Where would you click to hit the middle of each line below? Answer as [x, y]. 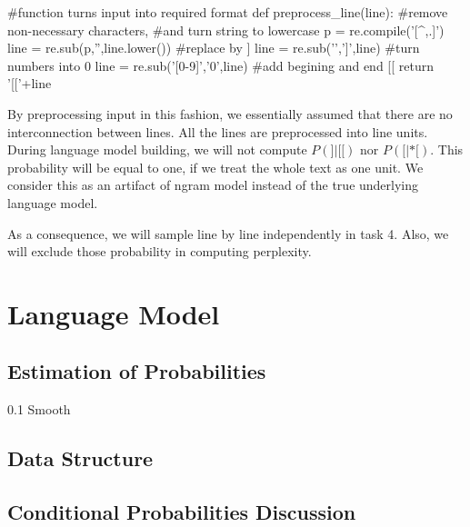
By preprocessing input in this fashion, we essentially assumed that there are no [230, 113]
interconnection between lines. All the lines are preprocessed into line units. [218, 131]
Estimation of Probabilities [137, 371]
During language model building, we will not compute [157, 149]
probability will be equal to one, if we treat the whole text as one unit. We [215, 167]
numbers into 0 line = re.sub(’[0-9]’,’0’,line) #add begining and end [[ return [220, 65]
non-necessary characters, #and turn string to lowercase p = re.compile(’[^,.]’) [226, 30]
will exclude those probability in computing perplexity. [160, 251]
